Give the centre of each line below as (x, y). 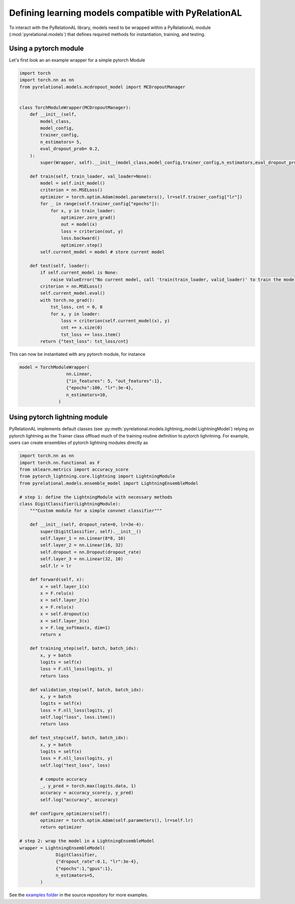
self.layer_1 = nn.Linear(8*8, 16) (83, 538)
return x (51, 635)
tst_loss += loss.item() (91, 335)
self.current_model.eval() (73, 293)
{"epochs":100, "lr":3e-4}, (100, 388)
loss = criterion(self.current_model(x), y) (115, 321)
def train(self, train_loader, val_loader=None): (91, 176)
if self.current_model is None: (79, 273)
